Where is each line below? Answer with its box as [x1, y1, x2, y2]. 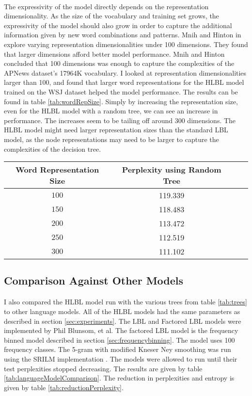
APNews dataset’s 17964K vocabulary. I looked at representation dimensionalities [4, 67, 247, 78]
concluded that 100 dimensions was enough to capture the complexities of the [4, 58, 235, 68]
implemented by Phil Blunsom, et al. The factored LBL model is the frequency [4, 325, 238, 335]
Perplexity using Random [122, 164, 221, 175]
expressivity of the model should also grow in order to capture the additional [4, 20, 232, 30]
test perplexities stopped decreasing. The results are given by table [4, 363, 203, 373]
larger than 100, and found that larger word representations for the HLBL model [4, 77, 244, 87]
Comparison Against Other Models [4, 273, 184, 288]
